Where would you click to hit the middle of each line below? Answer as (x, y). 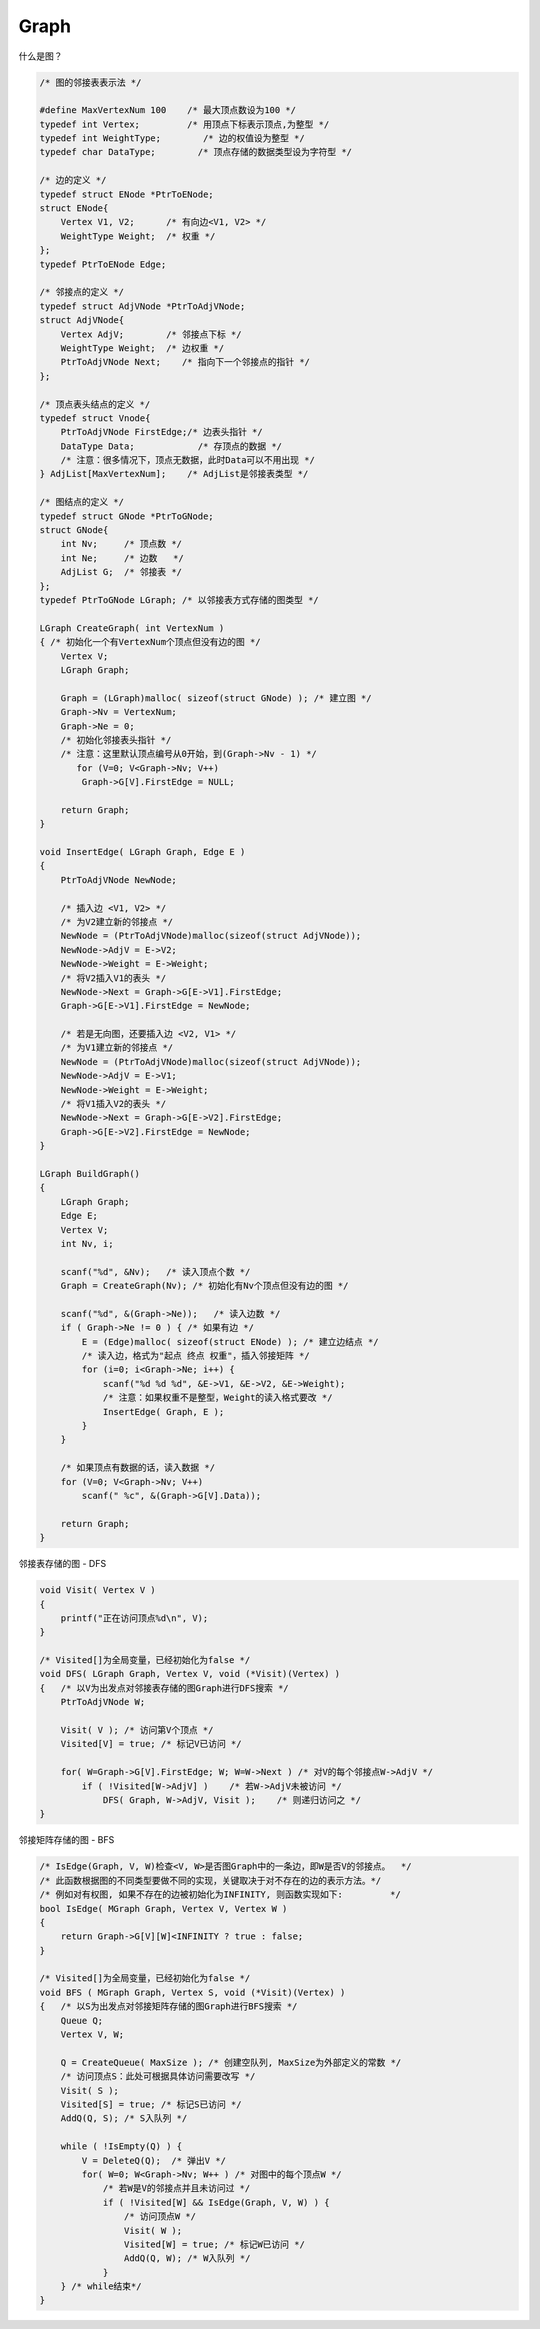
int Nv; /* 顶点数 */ (121, 544)
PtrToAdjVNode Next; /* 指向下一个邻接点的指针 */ (185, 362)
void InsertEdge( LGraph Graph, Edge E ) (142, 852)
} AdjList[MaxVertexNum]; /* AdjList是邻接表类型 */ (174, 474)
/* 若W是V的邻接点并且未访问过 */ (176, 2188)
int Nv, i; (87, 1243)
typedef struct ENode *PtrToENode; (126, 194)
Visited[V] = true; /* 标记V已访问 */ (151, 1744)
